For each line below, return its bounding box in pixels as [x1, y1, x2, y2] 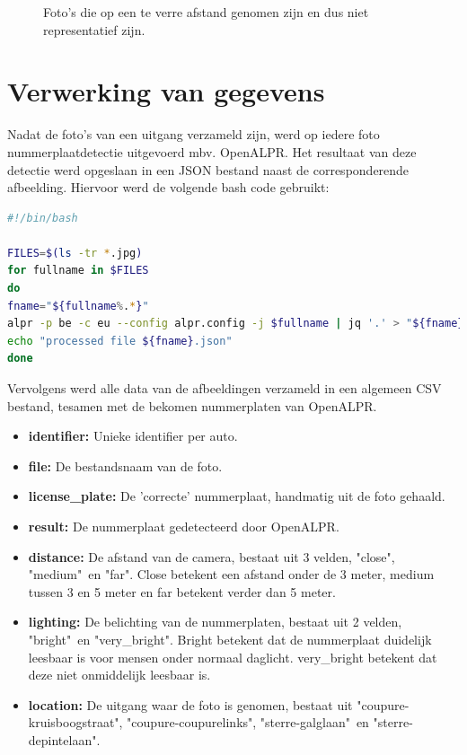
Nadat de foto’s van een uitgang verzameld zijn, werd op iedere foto [7, 125, 380, 144]
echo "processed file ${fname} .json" [7, 334, 233, 347]
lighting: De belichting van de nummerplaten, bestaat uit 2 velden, [28, 612, 402, 631]
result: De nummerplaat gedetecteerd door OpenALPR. [28, 517, 339, 535]
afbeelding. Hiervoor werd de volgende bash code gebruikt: [7, 178, 330, 197]
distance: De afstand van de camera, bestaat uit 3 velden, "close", [28, 547, 395, 566]
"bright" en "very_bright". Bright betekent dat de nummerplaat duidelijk [28, 629, 432, 648]
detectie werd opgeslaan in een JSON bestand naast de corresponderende [7, 160, 410, 179]
